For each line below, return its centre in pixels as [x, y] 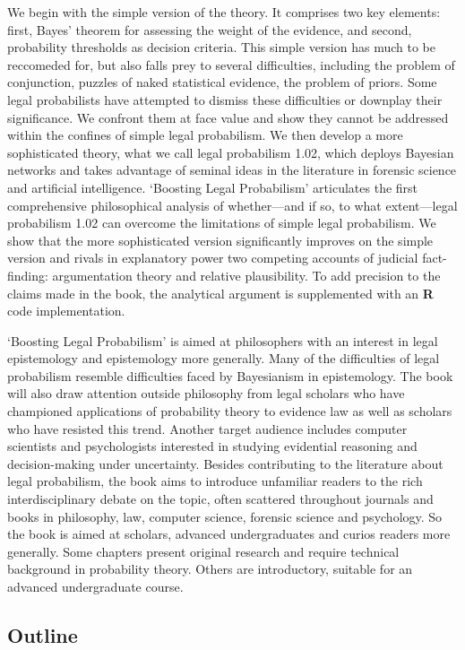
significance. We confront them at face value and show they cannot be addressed [228, 117]
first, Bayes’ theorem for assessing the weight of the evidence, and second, [210, 29]
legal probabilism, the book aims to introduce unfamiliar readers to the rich [215, 481]
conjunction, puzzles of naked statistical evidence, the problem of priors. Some [222, 82]
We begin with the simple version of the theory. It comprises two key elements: [224, 12]
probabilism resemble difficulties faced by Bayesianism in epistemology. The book [230, 375]
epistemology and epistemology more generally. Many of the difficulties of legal [224, 358]
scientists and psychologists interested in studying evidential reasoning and [212, 446]
